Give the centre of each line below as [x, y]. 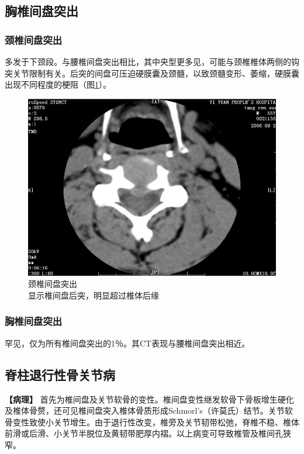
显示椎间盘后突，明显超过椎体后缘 [94, 295]
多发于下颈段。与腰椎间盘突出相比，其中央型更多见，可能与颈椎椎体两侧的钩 [152, 61]
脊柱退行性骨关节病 [60, 374]
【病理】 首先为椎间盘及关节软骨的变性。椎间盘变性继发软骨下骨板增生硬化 [149, 399]
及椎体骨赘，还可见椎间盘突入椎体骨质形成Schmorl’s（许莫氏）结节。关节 [145, 410]
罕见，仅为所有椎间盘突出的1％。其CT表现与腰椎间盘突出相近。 [127, 343]
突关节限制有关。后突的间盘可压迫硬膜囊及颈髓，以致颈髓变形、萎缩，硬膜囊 [152, 73]
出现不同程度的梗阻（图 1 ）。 [58, 84]
